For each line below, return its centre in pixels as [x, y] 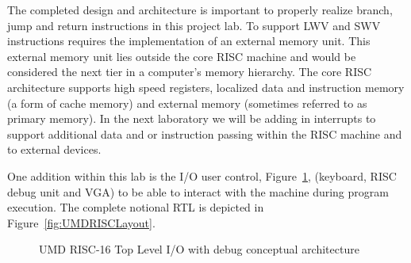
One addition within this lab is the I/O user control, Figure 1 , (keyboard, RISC [202, 175]
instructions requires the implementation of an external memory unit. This [189, 41]
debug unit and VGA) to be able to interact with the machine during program [198, 191]
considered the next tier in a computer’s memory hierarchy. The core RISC [190, 72]
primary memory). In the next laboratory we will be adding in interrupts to [192, 118]
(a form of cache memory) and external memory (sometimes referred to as [187, 103]
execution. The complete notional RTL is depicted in [136, 207]
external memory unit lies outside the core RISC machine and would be [182, 56]
